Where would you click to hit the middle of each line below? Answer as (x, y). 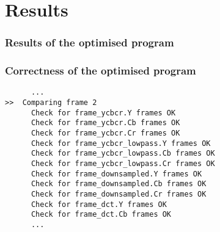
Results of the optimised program (90, 42)
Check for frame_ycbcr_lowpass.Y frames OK (121, 143)
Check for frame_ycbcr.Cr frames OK (105, 133)
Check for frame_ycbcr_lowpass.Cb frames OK (123, 154)
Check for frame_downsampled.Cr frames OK (119, 194)
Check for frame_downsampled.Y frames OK (116, 174)
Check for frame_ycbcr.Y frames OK (103, 113)
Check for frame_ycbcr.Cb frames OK (105, 123)
